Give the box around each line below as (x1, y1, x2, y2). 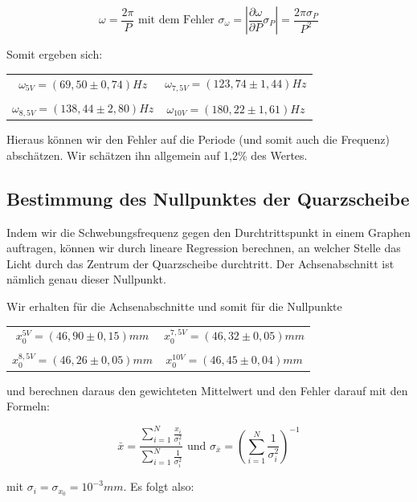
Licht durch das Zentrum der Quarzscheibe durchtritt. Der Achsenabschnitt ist (6, 255, 395, 271)
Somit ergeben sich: (6, 46, 103, 62)
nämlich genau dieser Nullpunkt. (6, 271, 166, 288)
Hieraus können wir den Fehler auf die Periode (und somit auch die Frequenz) (6, 131, 390, 148)
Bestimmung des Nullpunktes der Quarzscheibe (6, 186, 410, 210)
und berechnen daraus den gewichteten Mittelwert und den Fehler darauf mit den (6, 382, 408, 398)
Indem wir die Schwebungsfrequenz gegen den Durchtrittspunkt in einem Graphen (6, 223, 411, 240)
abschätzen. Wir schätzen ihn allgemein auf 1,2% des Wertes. (6, 146, 308, 163)
